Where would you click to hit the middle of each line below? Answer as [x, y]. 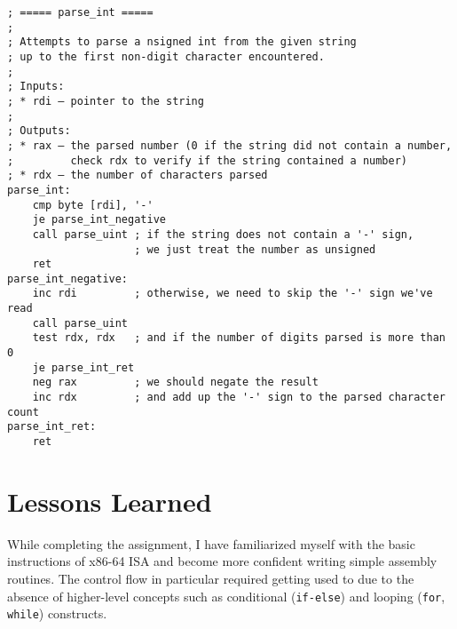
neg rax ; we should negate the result [175, 382]
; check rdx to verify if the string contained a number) [208, 160]
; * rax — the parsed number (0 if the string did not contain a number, [230, 145]
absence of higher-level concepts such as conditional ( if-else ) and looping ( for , [226, 596]
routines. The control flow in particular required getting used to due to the [211, 578]
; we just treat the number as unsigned [255, 249]
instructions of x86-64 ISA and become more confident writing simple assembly [222, 561]
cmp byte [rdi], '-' [93, 205]
